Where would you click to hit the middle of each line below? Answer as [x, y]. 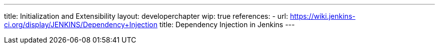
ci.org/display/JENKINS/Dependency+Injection [81, 24]
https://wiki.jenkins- [323, 16]
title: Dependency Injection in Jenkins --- [227, 24]
